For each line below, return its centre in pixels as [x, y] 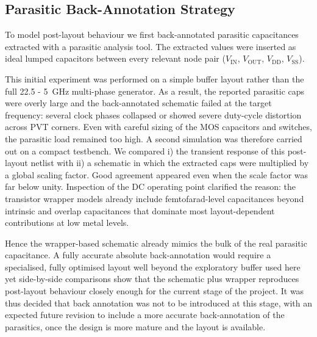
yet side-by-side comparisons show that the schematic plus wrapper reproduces [152, 279]
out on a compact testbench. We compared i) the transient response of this [145, 150]
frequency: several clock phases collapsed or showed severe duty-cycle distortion [153, 114]
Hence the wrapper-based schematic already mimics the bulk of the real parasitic [156, 243]
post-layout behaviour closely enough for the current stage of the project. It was [155, 291]
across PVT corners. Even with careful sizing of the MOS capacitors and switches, [158, 127]
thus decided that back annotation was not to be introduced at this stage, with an [158, 303]
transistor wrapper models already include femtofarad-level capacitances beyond [155, 198]
